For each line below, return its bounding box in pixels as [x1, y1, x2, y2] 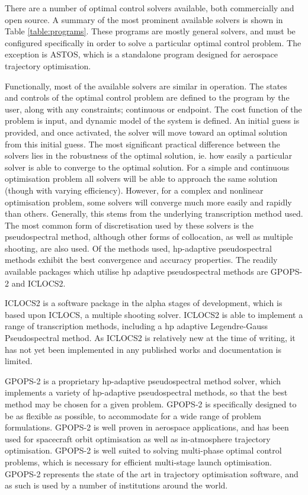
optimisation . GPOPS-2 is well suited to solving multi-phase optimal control [5, 444, 282, 457]
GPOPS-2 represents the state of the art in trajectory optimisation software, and [5, 467, 299, 480]
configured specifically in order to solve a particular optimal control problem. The [5, 36, 301, 49]
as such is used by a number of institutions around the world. [5, 479, 228, 491]
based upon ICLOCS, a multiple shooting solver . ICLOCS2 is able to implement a [5, 308, 303, 320]
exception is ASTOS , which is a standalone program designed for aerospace [5, 48, 278, 60]
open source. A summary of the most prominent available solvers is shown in [5, 13, 283, 25]
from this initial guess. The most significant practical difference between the [5, 137, 280, 150]
